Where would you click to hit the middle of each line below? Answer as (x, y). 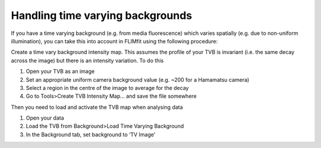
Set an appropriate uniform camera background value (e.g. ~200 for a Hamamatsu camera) (138, 79)
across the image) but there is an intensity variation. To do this (87, 60)
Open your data (45, 118)
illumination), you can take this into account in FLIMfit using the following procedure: (114, 41)
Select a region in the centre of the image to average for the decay (107, 88)
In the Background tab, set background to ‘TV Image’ (91, 134)
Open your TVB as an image (60, 72)
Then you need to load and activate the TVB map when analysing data (97, 107)
